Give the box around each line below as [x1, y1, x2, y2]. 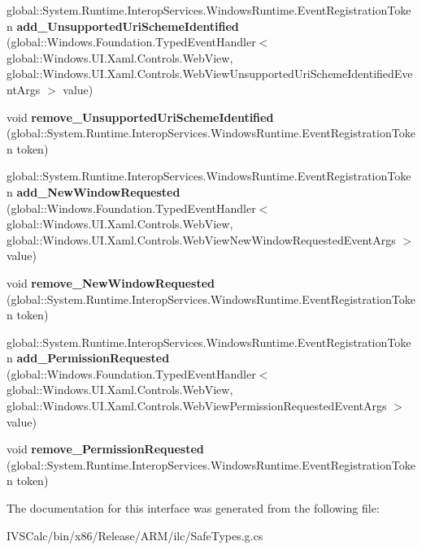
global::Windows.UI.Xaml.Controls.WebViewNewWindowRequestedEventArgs [7, 231, 396, 248]
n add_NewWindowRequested [7, 183, 181, 200]
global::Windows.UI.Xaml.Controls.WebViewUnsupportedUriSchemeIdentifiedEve [7, 65, 413, 82]
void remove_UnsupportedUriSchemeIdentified [7, 108, 274, 125]
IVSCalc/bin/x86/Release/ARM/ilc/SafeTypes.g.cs [7, 526, 263, 544]
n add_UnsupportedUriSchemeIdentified [7, 17, 239, 34]
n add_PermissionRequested [7, 349, 170, 366]
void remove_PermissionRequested [7, 440, 204, 457]
